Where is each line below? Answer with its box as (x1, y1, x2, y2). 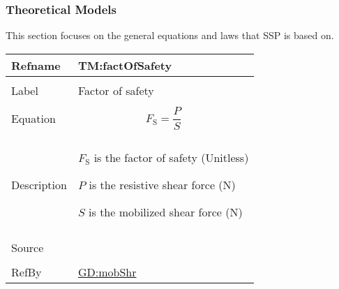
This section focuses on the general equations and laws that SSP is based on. (6, 28, 334, 43)
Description (11, 176, 67, 193)
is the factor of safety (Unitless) (93, 149, 249, 165)
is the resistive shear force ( (89, 176, 223, 193)
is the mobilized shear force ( (89, 203, 230, 220)
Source (11, 239, 44, 255)
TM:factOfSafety (77, 57, 172, 73)
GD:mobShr (77, 263, 137, 280)
